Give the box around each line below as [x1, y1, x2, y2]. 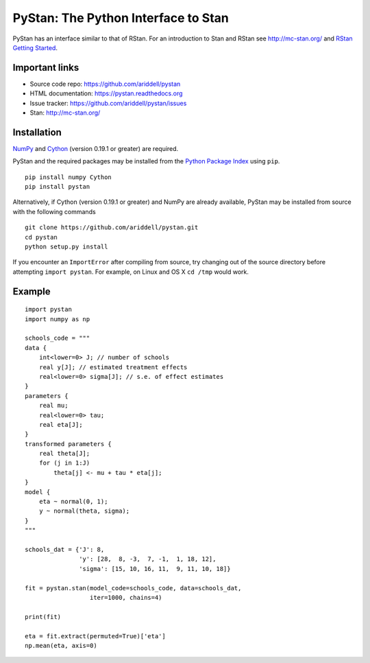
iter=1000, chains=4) [89, 594, 162, 601]
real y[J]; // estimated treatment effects [38, 363, 188, 371]
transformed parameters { [25, 440, 112, 447]
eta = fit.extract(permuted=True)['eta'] [25, 632, 166, 640]
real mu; [38, 402, 69, 410]
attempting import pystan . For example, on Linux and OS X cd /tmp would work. [12, 268, 249, 276]
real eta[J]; [38, 421, 83, 428]
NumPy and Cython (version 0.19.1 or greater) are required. [12, 144, 179, 152]
